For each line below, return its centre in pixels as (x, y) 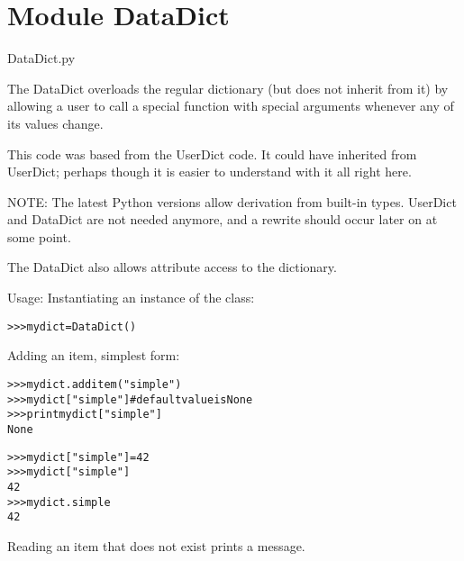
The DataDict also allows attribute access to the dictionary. (172, 267)
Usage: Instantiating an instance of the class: (131, 298)
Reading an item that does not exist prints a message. (156, 545)
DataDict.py (41, 58)
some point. (39, 236)
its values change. (55, 123)
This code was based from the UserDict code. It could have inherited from (212, 154)
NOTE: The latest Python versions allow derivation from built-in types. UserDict (232, 201)
